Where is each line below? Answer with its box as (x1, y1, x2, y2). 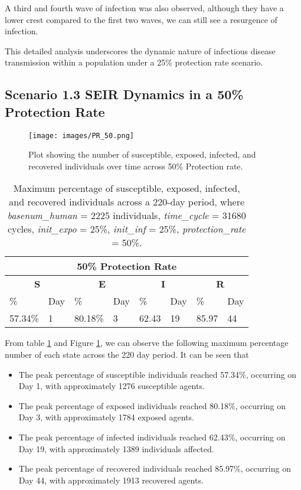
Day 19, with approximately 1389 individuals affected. (18, 442, 214, 455)
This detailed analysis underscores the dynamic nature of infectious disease (5, 44, 276, 57)
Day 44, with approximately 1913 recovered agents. (18, 473, 204, 486)
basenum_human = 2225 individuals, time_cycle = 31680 (7, 208, 246, 223)
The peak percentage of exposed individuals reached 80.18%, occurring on (18, 399, 286, 411)
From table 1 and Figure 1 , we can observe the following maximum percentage (5, 337, 289, 349)
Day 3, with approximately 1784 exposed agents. (18, 411, 194, 423)
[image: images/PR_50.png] (28, 131, 134, 140)
